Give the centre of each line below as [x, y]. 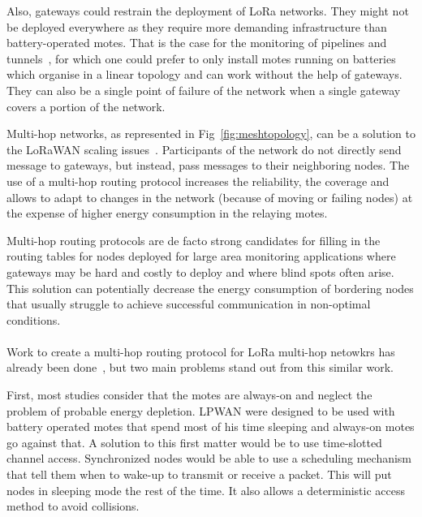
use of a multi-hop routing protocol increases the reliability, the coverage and [198, 181]
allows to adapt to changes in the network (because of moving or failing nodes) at [210, 197]
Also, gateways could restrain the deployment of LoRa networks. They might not [208, 11]
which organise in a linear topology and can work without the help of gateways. [205, 74]
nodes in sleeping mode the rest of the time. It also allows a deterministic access [206, 490]
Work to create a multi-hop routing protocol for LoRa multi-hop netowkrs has [201, 351]
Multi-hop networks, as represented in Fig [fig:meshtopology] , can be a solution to [211, 134]
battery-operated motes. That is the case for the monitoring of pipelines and [197, 43]
